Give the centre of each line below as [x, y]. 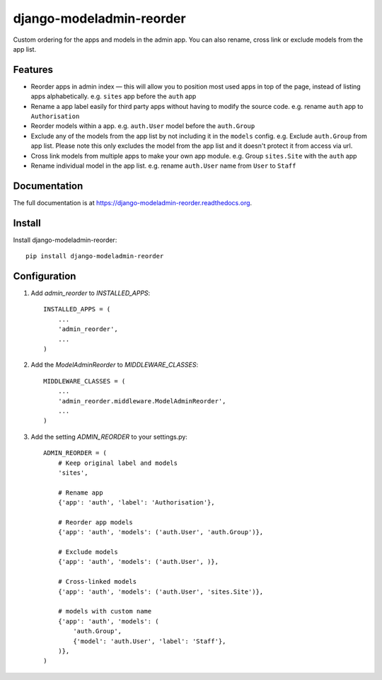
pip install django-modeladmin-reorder [95, 256]
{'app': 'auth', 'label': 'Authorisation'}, [136, 503]
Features [33, 70]
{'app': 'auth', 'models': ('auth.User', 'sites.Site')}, [161, 592]
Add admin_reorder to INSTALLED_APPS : [91, 293]
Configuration [45, 276]
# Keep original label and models [118, 463]
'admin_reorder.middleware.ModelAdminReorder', [142, 401]
